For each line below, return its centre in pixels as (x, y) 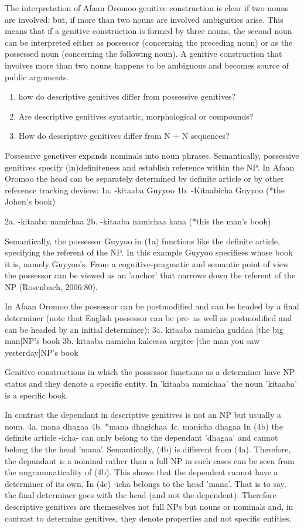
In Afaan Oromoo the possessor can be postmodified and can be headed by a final (152, 306)
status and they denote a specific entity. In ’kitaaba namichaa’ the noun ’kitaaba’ (151, 384)
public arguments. (37, 76)
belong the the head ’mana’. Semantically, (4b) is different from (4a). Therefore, (148, 449)
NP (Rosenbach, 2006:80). (51, 286)
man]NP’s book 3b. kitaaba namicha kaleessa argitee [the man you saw (132, 341)
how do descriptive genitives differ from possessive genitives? (127, 96)
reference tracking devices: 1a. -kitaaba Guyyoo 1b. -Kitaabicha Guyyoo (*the (145, 190)
